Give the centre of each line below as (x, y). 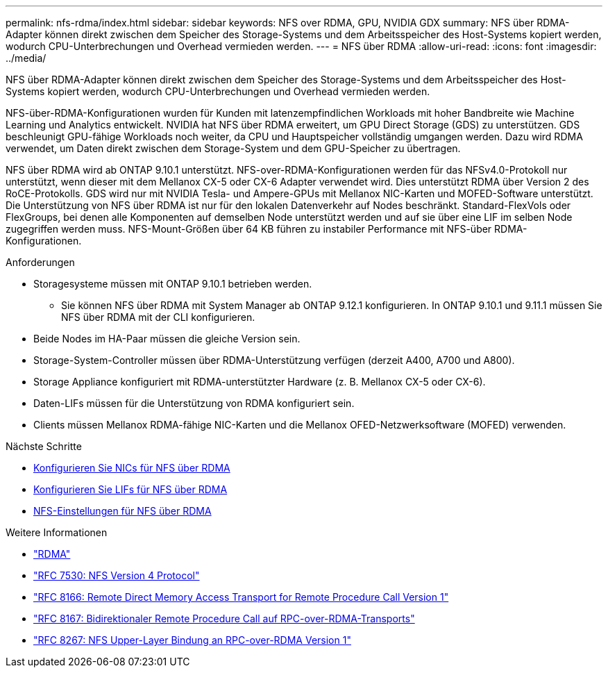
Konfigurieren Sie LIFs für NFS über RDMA (130, 489)
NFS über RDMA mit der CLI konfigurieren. (158, 317)
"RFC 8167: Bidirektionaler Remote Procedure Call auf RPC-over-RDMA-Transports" (224, 618)
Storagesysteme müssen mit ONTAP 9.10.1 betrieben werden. (173, 284)
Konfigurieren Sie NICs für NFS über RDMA (132, 468)
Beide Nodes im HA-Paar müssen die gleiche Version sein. (167, 339)
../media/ (26, 58)
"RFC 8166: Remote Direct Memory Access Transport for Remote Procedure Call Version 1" (241, 597)
